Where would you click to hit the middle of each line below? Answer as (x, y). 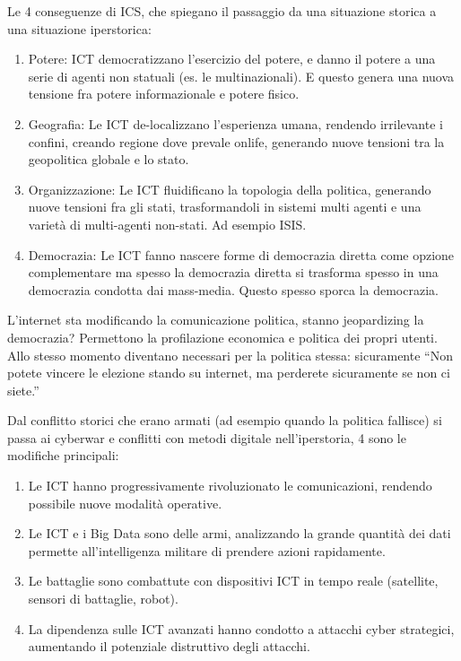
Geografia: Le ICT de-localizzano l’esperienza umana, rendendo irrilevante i (235, 123)
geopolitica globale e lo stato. (109, 159)
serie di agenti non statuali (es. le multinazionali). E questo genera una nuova (241, 76)
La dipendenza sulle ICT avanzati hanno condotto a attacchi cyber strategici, (241, 628)
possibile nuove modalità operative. (125, 503)
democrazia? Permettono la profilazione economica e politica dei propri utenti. (222, 337)
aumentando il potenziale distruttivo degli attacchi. (169, 646)
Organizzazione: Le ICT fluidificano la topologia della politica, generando (230, 189)
